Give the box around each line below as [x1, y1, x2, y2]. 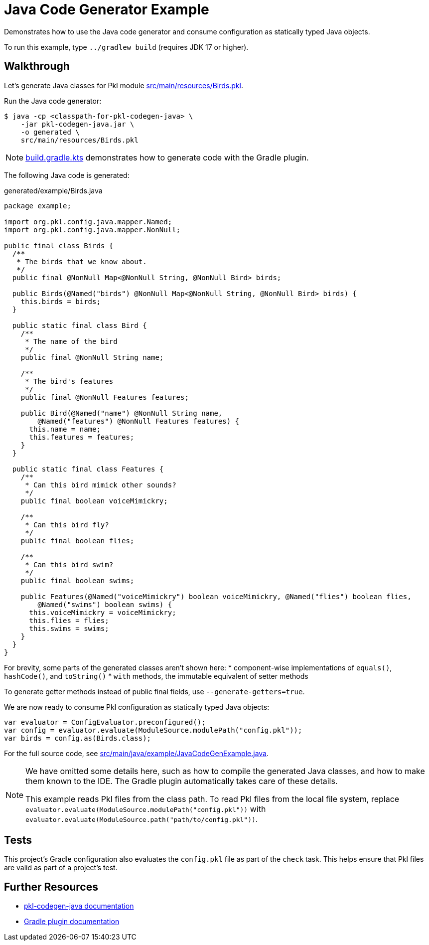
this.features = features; [29, 433, 135, 441]
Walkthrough [4, 60, 70, 73]
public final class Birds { [4, 241, 114, 250]
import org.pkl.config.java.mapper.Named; [4, 217, 172, 226]
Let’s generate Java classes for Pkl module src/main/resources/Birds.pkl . [4, 81, 243, 90]
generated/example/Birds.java [4, 186, 103, 195]
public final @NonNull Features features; [20, 393, 189, 401]
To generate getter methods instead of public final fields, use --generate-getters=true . [4, 687, 305, 696]
